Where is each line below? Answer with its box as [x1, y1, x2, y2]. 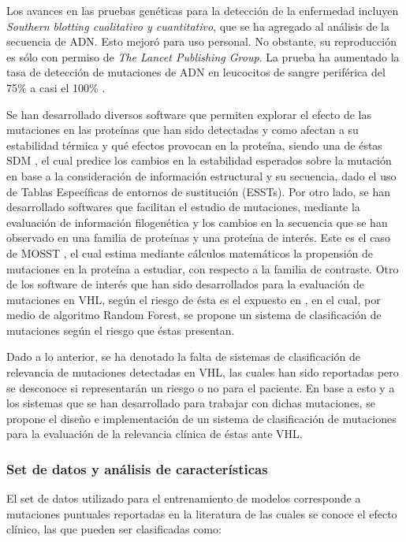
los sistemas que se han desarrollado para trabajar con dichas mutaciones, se [6, 395, 375, 411]
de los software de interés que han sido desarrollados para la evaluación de [6, 276, 365, 292]
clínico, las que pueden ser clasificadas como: [6, 521, 222, 537]
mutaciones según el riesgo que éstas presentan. [6, 321, 235, 338]
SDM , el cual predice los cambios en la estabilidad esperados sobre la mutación [6, 152, 392, 169]
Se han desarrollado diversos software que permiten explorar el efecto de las [6, 106, 372, 122]
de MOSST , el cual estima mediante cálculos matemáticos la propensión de [6, 244, 374, 261]
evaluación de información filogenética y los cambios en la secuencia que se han [6, 213, 388, 230]
